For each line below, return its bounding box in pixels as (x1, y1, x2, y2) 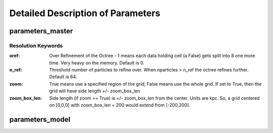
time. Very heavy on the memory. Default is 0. (49, 59, 145, 65)
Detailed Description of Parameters (9, 8, 160, 19)
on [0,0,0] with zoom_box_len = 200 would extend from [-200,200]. (49, 102, 191, 108)
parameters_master (9, 27, 73, 35)
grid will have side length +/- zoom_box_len (49, 88, 140, 94)
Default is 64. (49, 74, 77, 80)
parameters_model (9, 115, 71, 123)
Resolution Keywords (9, 42, 63, 49)
